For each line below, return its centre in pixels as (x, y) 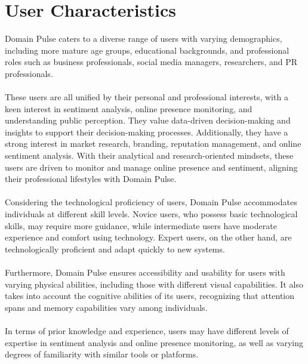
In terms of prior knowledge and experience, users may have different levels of (147, 330)
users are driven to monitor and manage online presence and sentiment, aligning (151, 167)
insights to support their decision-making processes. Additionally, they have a (147, 132)
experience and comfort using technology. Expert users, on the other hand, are (148, 237)
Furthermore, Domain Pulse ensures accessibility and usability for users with (145, 272)
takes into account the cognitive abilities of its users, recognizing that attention (150, 296)
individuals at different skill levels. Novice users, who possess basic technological (151, 214)
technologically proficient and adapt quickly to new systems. (115, 249)
